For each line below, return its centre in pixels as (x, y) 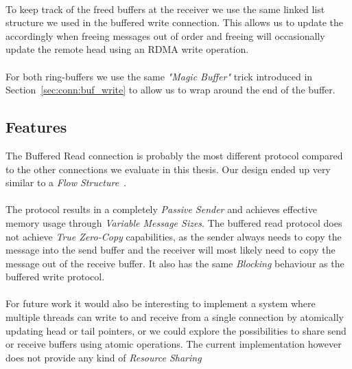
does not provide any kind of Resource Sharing (104, 357)
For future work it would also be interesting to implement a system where (161, 303)
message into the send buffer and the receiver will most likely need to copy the (171, 250)
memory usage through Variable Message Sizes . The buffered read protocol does (174, 222)
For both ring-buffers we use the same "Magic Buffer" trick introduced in (159, 76)
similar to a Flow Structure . (66, 182)
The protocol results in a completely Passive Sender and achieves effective (161, 209)
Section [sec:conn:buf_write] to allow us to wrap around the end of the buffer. (171, 90)
